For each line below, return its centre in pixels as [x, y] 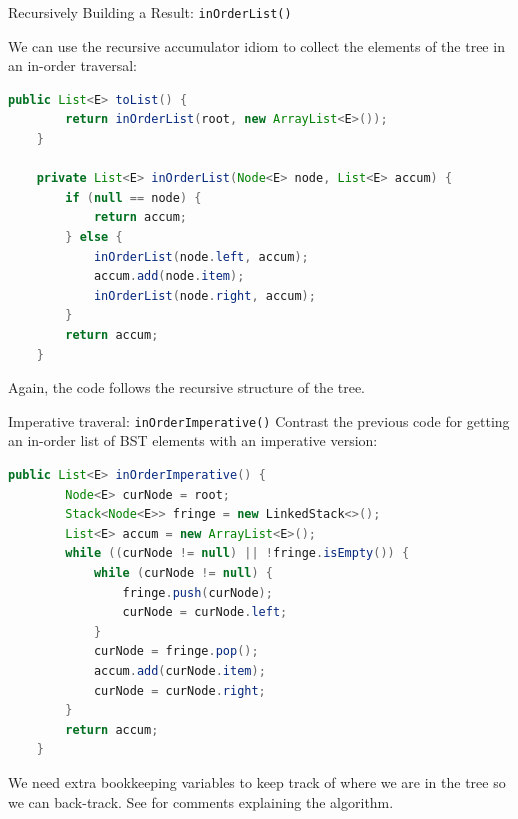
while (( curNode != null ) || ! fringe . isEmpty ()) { [237, 553]
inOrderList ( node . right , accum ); [204, 295]
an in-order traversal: [72, 65]
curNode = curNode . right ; [179, 690]
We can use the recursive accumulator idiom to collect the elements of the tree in [256, 45]
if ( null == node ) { [133, 197]
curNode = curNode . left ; [205, 612]
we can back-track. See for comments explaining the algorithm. [201, 801]
